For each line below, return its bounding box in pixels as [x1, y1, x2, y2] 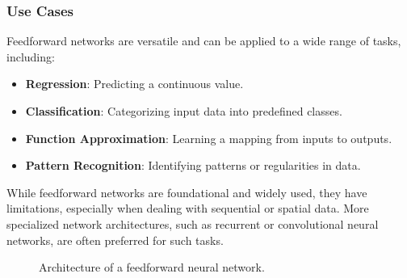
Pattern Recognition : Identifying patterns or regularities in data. [25, 157, 361, 174]
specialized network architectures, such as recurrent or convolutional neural [6, 215, 379, 232]
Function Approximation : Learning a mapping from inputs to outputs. [25, 129, 392, 146]
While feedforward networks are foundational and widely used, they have [6, 183, 367, 200]
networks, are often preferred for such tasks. [6, 231, 224, 248]
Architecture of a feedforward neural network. [39, 259, 265, 276]
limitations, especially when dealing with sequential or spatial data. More [6, 200, 369, 217]
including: [6, 48, 55, 65]
